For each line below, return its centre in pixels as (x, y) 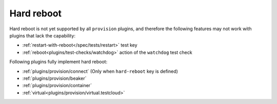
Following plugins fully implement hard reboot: (58, 62)
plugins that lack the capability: (42, 35)
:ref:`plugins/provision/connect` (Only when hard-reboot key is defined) (100, 71)
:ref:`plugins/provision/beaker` (54, 78)
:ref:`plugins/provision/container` (57, 86)
